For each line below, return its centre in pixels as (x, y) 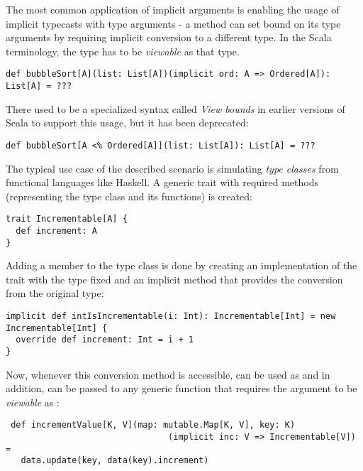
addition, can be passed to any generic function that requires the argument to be (181, 388)
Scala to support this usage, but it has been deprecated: (127, 123)
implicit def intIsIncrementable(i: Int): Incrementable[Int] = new (171, 316)
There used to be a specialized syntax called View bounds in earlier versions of (175, 108)
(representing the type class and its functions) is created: (129, 196)
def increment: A (56, 231)
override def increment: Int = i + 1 (105, 340)
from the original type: (55, 293)
